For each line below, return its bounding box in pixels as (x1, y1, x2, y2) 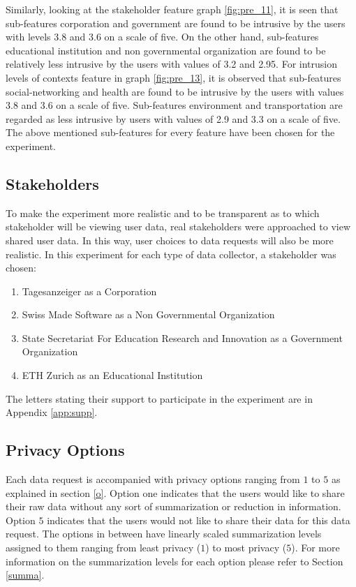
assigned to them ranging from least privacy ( (6, 540, 201, 555)
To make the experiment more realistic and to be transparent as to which (6, 205, 320, 220)
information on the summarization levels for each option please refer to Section (6, 553, 343, 568)
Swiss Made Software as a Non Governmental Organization (22, 307, 275, 322)
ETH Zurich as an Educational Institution (22, 368, 203, 382)
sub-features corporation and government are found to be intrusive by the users (6, 15, 346, 30)
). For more (291, 540, 340, 555)
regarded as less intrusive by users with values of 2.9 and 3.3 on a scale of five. (6, 111, 341, 126)
